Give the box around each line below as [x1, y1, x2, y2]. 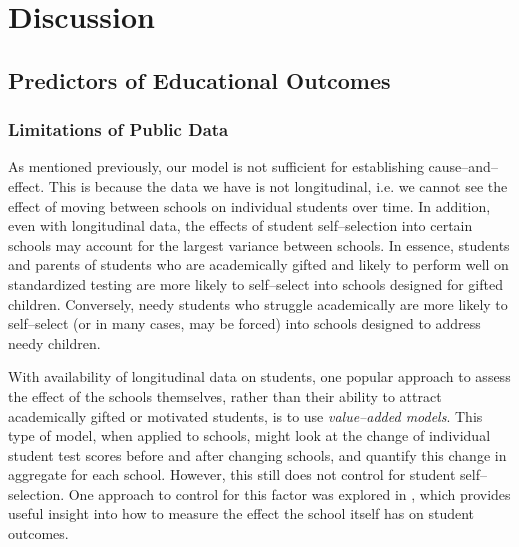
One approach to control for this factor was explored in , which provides [68, 483, 511, 504]
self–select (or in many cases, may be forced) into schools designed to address [8, 313, 481, 334]
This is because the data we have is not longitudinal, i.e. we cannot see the [48, 175, 508, 196]
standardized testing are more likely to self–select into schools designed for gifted [8, 273, 503, 294]
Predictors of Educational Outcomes [8, 64, 391, 95]
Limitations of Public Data [8, 117, 229, 142]
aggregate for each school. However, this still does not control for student [8, 464, 456, 485]
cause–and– [428, 156, 498, 177]
